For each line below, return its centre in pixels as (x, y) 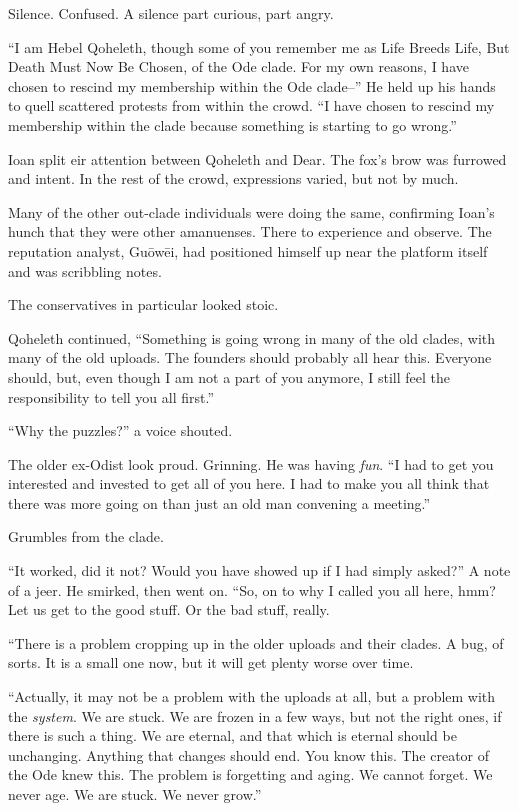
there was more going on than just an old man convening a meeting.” (219, 502)
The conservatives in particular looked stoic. (143, 304)
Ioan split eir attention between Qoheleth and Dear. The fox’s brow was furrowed (257, 158)
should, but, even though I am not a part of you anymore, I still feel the (229, 376)
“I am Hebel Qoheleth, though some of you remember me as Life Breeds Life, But (259, 46)
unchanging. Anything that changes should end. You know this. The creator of (249, 754)
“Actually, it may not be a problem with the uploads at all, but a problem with (252, 696)
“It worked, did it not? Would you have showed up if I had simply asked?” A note (259, 570)
